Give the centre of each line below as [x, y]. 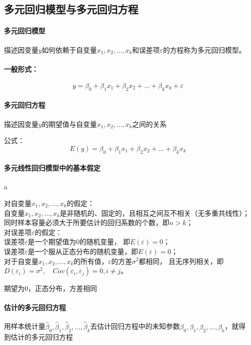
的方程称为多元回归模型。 [204, 49]
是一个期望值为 [52, 242]
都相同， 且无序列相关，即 [181, 261]
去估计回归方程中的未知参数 [135, 326]
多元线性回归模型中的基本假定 [52, 168]
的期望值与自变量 [69, 124]
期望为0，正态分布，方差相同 [50, 288]
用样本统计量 [25, 326]
